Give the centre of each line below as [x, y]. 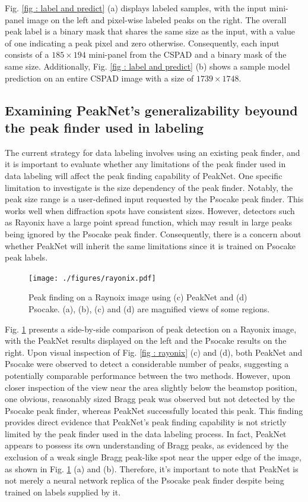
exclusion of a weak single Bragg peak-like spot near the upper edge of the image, [153, 457]
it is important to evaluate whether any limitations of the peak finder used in [145, 164]
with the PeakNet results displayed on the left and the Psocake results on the [146, 341]
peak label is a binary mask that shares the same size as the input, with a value [150, 31]
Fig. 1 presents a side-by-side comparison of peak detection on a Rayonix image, [151, 329]
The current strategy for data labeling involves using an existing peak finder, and [153, 152]
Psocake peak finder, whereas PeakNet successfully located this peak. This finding [154, 410]
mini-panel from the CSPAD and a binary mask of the [188, 54]
